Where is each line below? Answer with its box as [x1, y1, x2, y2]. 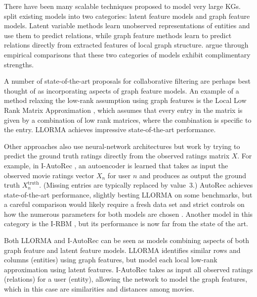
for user [107, 170, 131, 180]
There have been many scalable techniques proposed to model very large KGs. [4, 1, 241, 11]
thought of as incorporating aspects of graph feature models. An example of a [4, 85, 239, 96]
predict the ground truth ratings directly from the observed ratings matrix [4, 150, 230, 161]
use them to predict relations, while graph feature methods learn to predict [4, 30, 232, 40]
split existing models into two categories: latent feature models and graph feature [4, 10, 250, 21]
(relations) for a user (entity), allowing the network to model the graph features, [4, 274, 248, 284]
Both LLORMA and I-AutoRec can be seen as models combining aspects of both [4, 235, 249, 246]
